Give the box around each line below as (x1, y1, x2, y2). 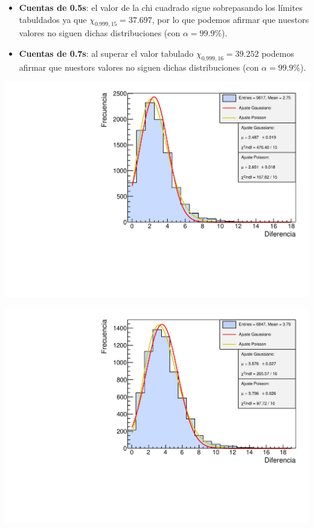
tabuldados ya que (19, 13, 87, 25)
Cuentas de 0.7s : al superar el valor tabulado (19, 47, 194, 59)
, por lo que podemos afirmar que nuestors (152, 13, 309, 25)
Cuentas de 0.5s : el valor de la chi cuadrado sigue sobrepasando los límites (19, 1, 303, 13)
